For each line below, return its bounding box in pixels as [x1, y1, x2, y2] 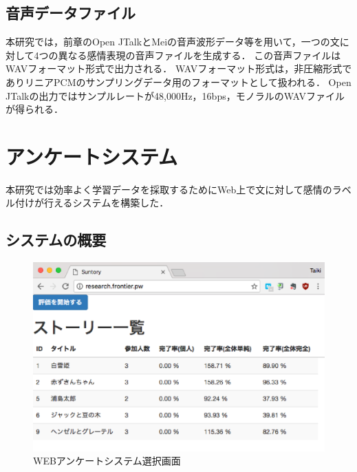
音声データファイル [6, 2, 136, 23]
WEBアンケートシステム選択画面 [33, 453, 181, 468]
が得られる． [6, 102, 63, 116]
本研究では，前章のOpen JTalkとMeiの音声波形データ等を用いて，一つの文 [6, 34, 340, 49]
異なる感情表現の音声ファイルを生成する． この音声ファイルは [58, 47, 341, 62]
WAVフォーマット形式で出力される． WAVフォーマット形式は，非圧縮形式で [6, 61, 352, 76]
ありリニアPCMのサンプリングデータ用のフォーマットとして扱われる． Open [6, 74, 351, 89]
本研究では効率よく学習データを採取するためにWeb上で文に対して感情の [6, 182, 332, 196]
